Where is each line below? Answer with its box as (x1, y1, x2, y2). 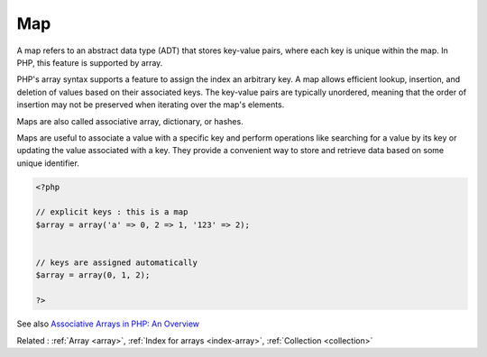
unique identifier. (16, 158, 80, 169)
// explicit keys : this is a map (35, 207, 188, 217)
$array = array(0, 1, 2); (35, 270, 151, 280)
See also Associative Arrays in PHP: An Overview (16, 318, 200, 329)
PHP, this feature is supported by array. (16, 57, 163, 68)
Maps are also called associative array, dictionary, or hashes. (16, 115, 243, 126)
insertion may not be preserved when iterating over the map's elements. (16, 99, 285, 110)
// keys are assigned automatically (35, 258, 198, 268)
